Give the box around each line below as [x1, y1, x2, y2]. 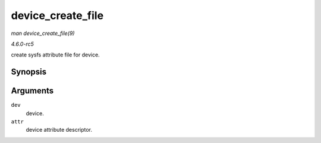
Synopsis [11, 67, 47, 77]
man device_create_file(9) [11, 30, 75, 37]
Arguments [11, 86, 54, 96]
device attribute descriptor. [26, 126, 92, 134]
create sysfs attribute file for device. [11, 51, 100, 59]
